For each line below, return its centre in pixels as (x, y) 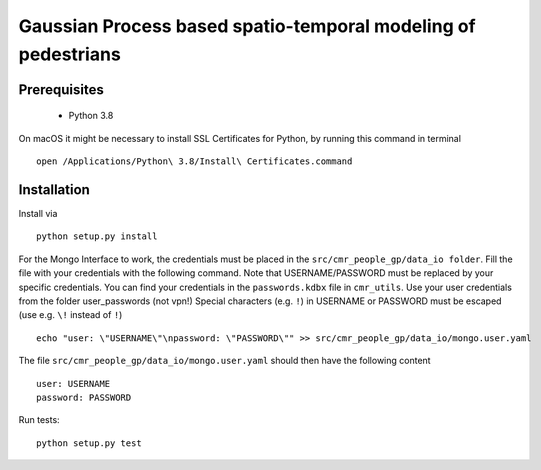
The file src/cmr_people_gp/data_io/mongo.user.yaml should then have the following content (224, 361)
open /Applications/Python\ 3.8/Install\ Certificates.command (194, 161)
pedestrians (70, 54)
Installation (54, 189)
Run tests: (39, 420)
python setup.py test (89, 443)
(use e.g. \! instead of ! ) (70, 315)
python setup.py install (97, 236)
